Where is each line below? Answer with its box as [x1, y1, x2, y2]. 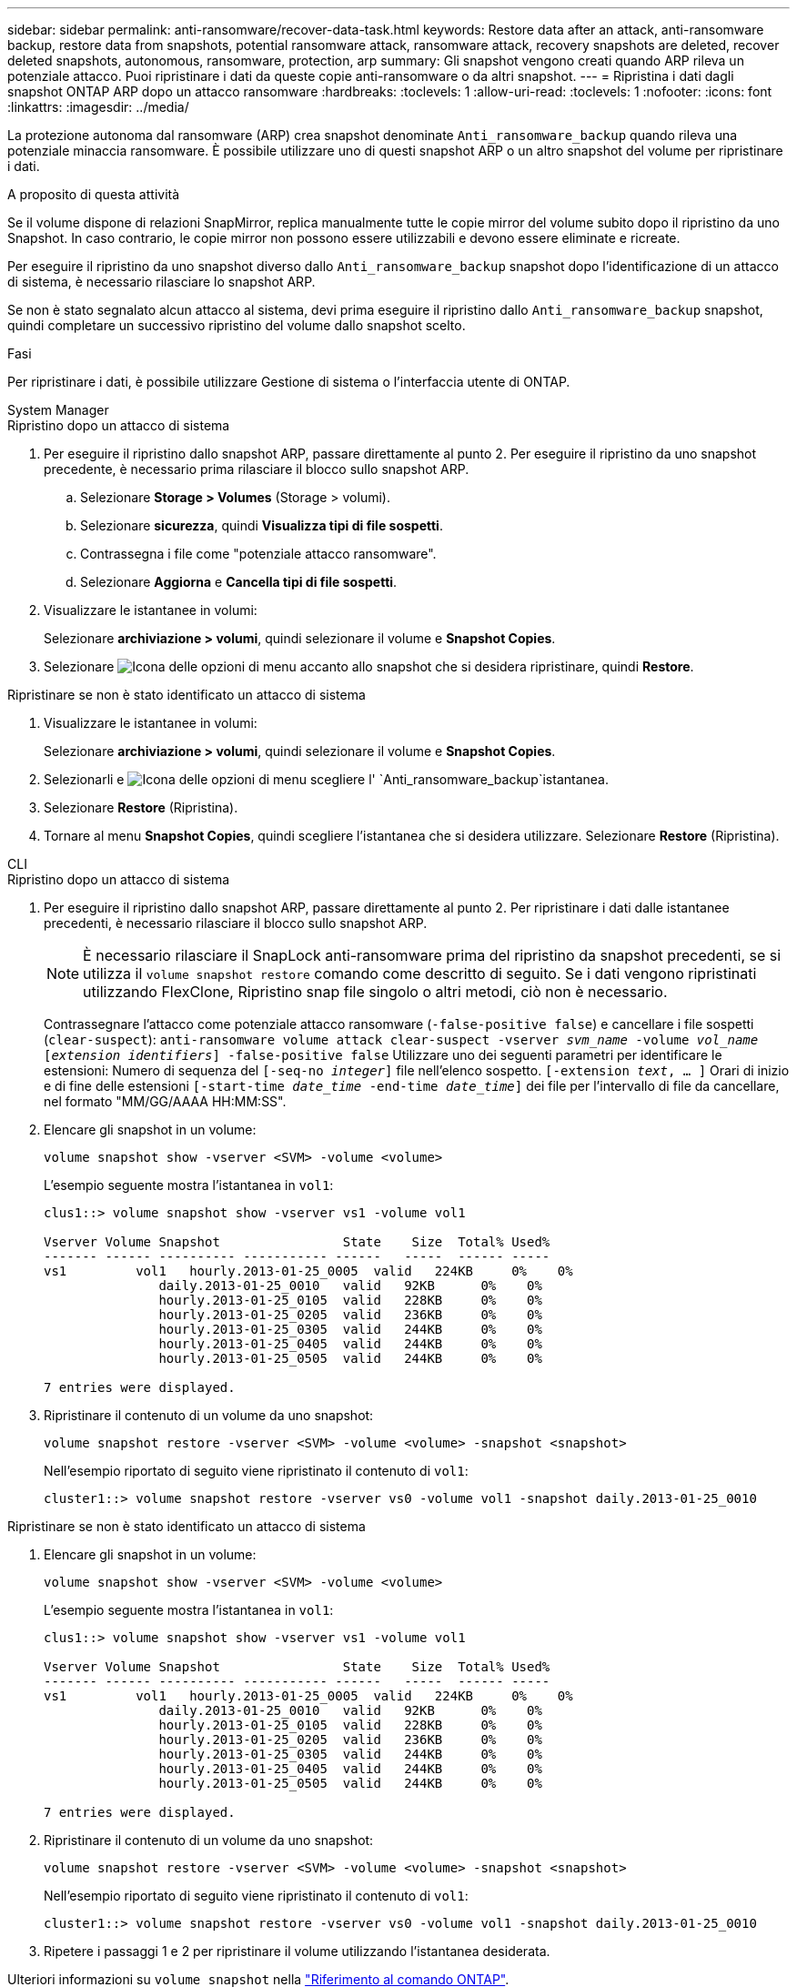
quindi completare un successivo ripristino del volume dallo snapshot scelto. [7, 318, 466, 333]
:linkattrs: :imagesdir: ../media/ [7, 99, 189, 115]
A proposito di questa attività [7, 187, 180, 202]
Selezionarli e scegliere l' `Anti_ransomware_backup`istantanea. [44, 772, 609, 787]
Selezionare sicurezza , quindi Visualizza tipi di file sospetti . [80, 518, 443, 533]
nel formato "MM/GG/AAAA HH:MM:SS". [44, 1094, 287, 1109]
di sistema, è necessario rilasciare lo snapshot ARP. [7, 274, 316, 289]
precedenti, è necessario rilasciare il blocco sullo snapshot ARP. [44, 915, 428, 931]
